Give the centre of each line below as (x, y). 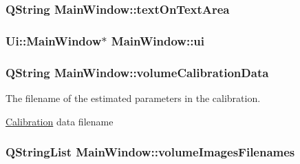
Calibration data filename (60, 121)
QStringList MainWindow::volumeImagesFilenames (150, 152)
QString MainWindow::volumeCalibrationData (137, 72)
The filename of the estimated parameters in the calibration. (133, 98)
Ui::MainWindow (54, 40)
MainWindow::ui (158, 40)
